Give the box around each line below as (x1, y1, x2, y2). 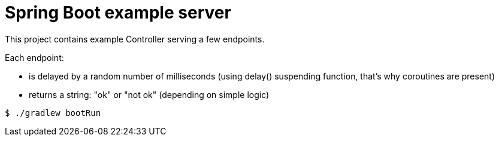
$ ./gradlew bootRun (5, 108, 101, 118)
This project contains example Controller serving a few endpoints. (5, 33, 265, 44)
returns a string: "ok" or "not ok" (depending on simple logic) (29, 89, 270, 100)
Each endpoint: (5, 52, 64, 63)
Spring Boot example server (5, 2, 231, 23)
